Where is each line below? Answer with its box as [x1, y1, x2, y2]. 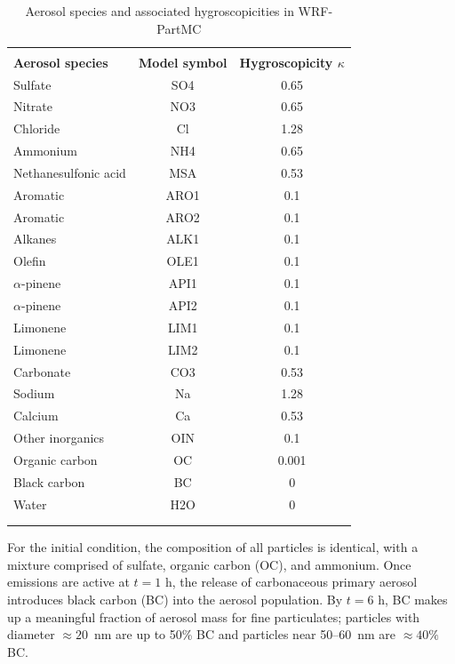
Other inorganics [13, 428, 105, 447]
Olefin [13, 252, 46, 270]
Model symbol [138, 52, 227, 71]
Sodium [13, 384, 55, 403]
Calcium [13, 406, 59, 425]
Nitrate [13, 97, 52, 116]
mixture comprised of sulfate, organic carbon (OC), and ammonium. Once [7, 555, 411, 573]
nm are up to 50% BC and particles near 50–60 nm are [93, 625, 396, 644]
